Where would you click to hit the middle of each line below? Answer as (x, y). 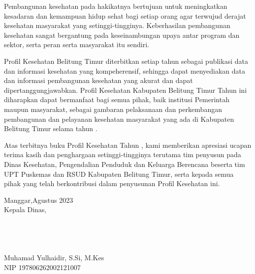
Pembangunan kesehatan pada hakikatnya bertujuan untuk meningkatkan (116, 6)
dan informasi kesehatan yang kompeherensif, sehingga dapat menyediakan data (125, 70)
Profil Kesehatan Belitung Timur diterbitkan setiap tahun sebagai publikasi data (126, 61)
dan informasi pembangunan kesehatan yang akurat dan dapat (98, 80)
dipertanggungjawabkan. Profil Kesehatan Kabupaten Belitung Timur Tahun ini (126, 90)
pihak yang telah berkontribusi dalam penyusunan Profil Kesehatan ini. (112, 183)
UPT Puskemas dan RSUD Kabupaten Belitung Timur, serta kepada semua (119, 174)
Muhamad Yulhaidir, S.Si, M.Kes (54, 258)
